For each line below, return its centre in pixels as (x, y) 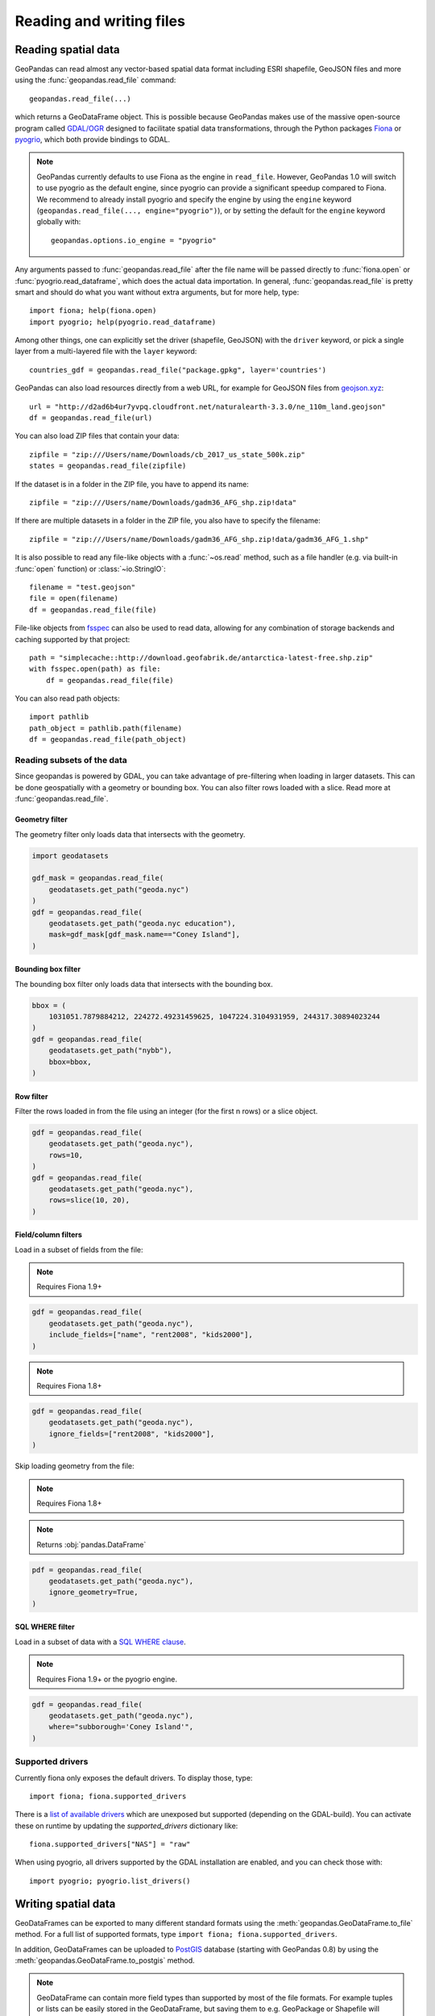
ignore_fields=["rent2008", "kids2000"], (132, 1434)
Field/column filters (48, 1235)
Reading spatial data (67, 50)
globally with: (59, 222)
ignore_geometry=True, (93, 1592)
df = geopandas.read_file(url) (91, 418)
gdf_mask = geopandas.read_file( (98, 878)
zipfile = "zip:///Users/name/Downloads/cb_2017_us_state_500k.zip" (167, 454)
